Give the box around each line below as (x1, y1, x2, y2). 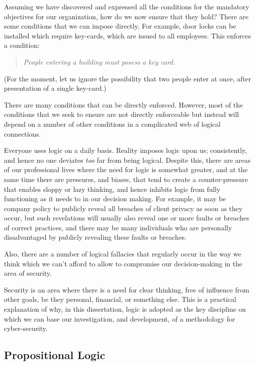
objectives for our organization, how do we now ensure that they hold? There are (4, 11, 249, 21)
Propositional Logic (4, 347, 106, 363)
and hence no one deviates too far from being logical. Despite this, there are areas (4, 154, 251, 165)
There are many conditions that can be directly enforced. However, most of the (4, 99, 243, 109)
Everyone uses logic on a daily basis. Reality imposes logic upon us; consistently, (4, 145, 247, 155)
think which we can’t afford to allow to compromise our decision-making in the (4, 258, 243, 268)
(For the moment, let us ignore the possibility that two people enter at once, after (4, 73, 252, 83)
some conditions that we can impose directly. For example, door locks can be (4, 21, 236, 31)
